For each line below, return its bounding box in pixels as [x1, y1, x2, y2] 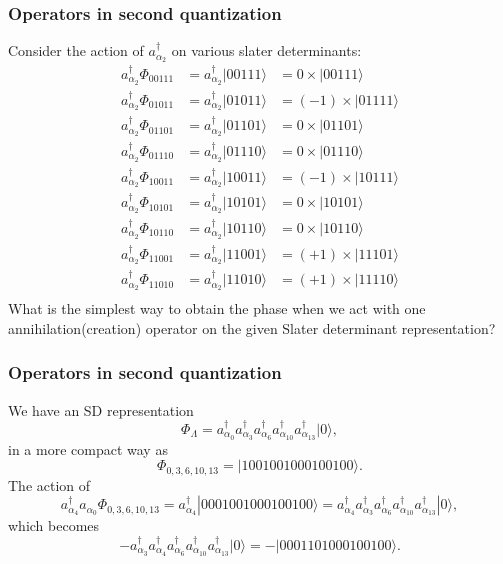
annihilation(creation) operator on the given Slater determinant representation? [8, 317, 496, 338]
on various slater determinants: [171, 40, 362, 61]
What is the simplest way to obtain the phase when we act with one [8, 298, 426, 319]
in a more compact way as [8, 438, 168, 459]
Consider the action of [8, 40, 144, 61]
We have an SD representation [8, 399, 194, 420]
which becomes [8, 515, 100, 536]
